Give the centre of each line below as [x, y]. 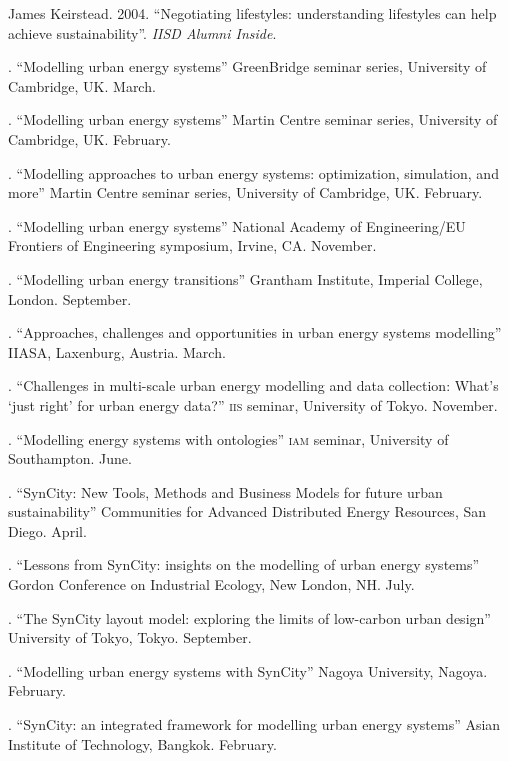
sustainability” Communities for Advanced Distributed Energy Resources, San [247, 511]
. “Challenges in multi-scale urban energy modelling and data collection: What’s [253, 385]
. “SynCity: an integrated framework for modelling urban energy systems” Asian [254, 724]
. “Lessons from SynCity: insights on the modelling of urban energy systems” [244, 564]
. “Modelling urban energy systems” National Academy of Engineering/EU [237, 225]
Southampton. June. [70, 458]
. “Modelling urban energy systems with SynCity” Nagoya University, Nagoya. [248, 670]
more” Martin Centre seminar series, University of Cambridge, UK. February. [245, 192]
